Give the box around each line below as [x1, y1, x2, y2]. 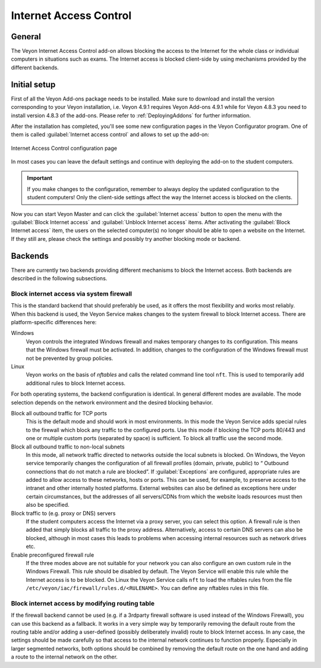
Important [27, 174, 53, 181]
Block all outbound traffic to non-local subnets [11, 443, 125, 450]
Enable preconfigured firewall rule [11, 551, 95, 559]
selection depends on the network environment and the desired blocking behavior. [11, 399, 213, 406]
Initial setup [11, 79, 56, 89]
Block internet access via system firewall [11, 289, 133, 297]
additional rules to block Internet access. [26, 380, 126, 387]
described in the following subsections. [11, 275, 108, 282]
